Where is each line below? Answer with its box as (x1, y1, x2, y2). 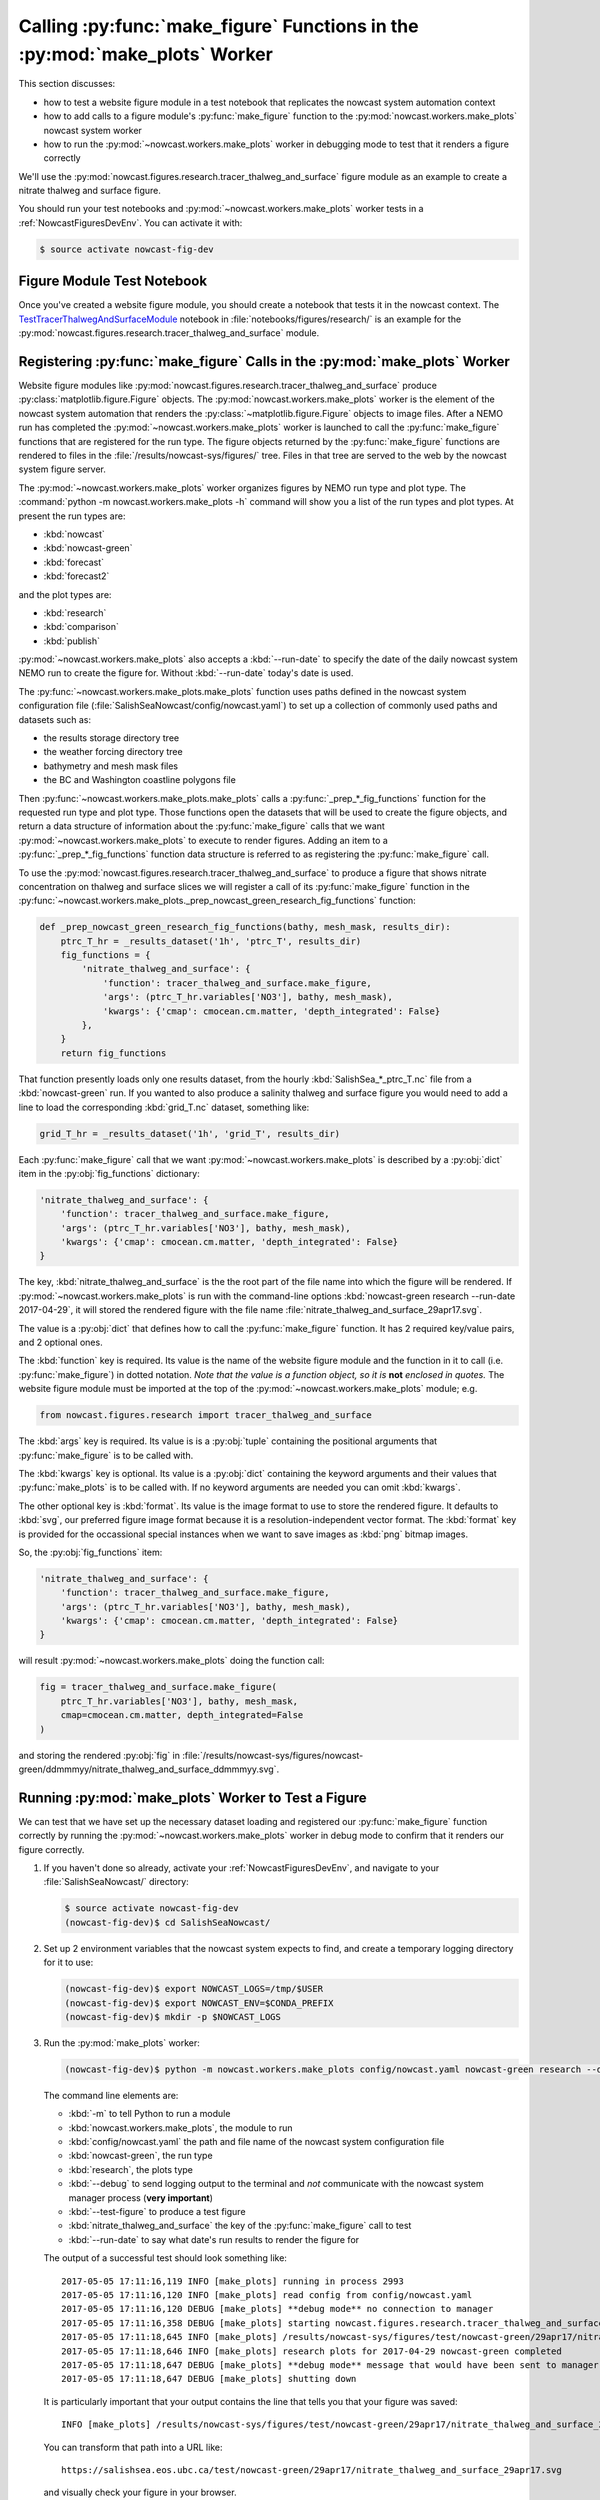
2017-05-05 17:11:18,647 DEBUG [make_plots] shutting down (61, 2373, 357, 2385)
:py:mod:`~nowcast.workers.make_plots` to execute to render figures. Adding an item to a (18, 834, 389, 846)
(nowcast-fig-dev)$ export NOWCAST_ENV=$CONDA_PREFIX (64, 1997, 334, 2009)
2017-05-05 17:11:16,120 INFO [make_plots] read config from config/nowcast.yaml (61, 2289, 473, 2300)
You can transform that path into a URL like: (43, 2441, 223, 2453)
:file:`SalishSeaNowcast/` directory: (43, 1876, 189, 1888)
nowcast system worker (43, 124, 142, 136)
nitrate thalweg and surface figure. (18, 185, 162, 197)
